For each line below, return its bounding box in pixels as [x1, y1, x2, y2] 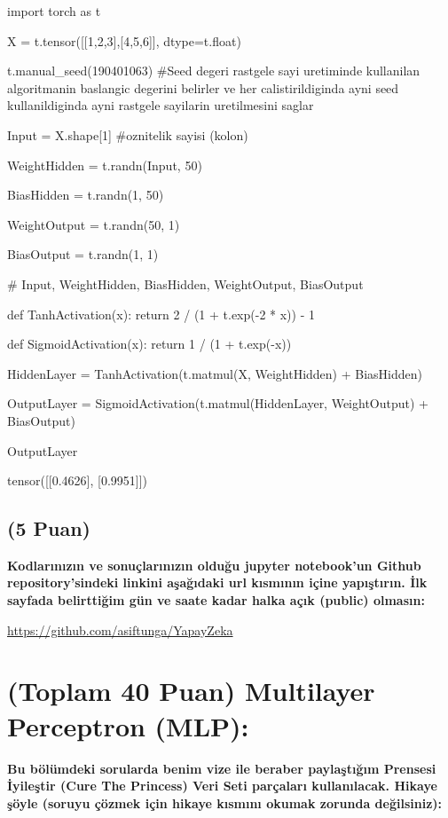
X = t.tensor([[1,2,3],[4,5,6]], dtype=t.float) [7, 31, 241, 50]
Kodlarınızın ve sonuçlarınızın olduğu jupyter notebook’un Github [7, 555, 421, 574]
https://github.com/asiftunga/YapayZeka [7, 620, 233, 639]
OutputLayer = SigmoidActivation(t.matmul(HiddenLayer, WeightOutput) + [7, 394, 428, 413]
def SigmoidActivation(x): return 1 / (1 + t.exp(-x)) [7, 334, 292, 353]
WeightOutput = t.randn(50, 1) [7, 215, 180, 233]
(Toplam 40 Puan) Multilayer [7, 672, 375, 709]
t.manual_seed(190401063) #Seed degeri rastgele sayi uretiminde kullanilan [7, 61, 420, 80]
